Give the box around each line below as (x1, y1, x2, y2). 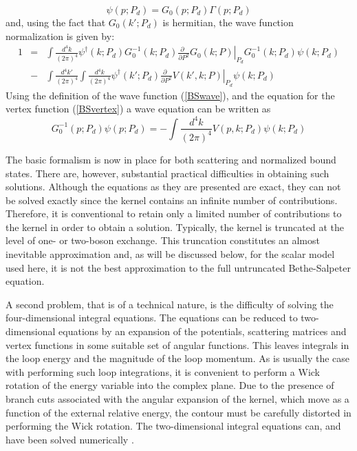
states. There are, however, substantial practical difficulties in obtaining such (6, 166, 329, 180)
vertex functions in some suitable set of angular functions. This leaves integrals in (6, 337, 349, 352)
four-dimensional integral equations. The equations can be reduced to (6, 310, 298, 325)
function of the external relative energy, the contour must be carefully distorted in (6, 405, 351, 419)
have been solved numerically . (6, 432, 134, 446)
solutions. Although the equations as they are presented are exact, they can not (6, 179, 341, 194)
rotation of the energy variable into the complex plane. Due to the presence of (6, 378, 334, 392)
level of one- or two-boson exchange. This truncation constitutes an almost (6, 233, 320, 248)
